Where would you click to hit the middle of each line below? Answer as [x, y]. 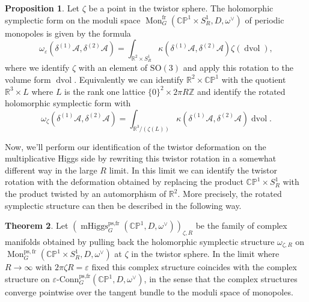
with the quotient [254, 79]
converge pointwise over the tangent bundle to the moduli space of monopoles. [149, 292]
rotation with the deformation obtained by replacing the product [124, 182]
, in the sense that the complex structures [221, 279]
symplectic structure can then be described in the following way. [123, 205]
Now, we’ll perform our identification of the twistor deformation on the [136, 146]
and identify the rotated [241, 91]
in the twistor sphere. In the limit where [205, 254]
